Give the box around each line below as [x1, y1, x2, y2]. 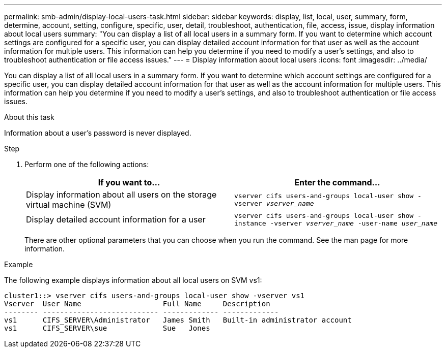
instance [234, 219, 266, 227]
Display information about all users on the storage [26, 189, 217, 200]
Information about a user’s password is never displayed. [4, 129, 191, 137]
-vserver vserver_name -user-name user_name [270, 219, 438, 227]
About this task [4, 113, 54, 121]
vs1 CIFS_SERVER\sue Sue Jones [4, 324, 210, 332]
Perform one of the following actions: [24, 160, 149, 169]
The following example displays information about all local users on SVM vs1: [4, 276, 262, 284]
